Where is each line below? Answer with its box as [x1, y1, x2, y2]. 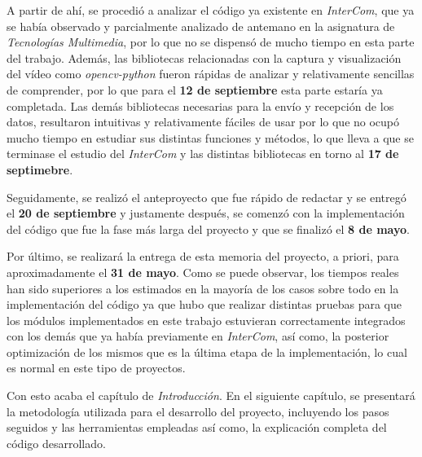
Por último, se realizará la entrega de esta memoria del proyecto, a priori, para [7, 248, 399, 265]
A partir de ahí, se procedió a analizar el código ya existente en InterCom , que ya [7, 2, 415, 18]
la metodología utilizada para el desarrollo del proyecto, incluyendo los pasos [7, 402, 389, 420]
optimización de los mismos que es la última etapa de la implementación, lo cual [7, 343, 407, 360]
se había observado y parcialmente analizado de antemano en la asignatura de [7, 17, 395, 34]
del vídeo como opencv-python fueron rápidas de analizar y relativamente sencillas [7, 65, 415, 82]
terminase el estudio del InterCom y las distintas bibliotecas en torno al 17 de [7, 145, 399, 162]
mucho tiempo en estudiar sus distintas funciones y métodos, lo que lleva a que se [7, 129, 414, 146]
